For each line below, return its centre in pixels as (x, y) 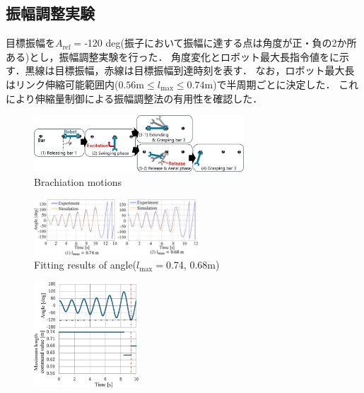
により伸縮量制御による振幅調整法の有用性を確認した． (134, 98)
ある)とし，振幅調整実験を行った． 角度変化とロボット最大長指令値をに (173, 56)
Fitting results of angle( (86, 265)
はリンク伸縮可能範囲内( (62, 84)
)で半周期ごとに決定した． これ (286, 84)
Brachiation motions (78, 181)
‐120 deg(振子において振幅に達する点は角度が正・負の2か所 (221, 43)
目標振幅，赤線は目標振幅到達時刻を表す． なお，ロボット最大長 (205, 70)
